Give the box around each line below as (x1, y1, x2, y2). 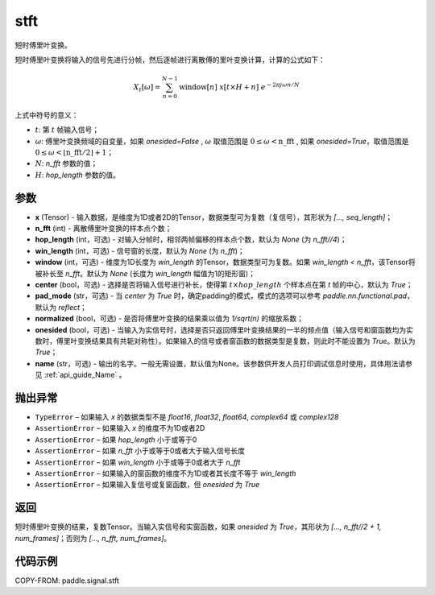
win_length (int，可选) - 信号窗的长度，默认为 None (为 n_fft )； (35, 246, 245, 255)
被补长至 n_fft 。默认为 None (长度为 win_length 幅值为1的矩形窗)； (35, 268, 255, 278)
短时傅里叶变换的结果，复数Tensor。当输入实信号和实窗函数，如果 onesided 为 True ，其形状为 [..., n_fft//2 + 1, (14, 522, 382, 531)
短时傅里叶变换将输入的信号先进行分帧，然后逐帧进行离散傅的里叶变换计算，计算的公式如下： (14, 55, 325, 64)
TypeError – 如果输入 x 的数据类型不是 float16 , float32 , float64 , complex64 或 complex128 (35, 412, 339, 422)
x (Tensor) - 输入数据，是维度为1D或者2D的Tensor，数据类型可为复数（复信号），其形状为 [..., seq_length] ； (35, 212, 393, 221)
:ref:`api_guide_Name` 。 (43, 370, 126, 380)
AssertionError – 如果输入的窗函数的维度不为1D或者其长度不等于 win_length (35, 469, 296, 478)
